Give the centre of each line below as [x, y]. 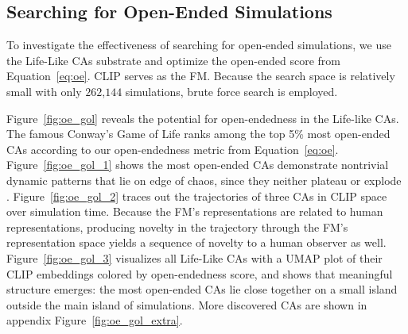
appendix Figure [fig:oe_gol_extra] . [95, 320]
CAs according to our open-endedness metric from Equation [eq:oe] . [173, 149]
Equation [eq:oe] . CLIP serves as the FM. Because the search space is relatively [201, 76]
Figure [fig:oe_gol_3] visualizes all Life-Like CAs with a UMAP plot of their [194, 257]
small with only [44, 91]
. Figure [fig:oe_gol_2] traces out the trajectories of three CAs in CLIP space [197, 196]
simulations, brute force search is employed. [231, 91]
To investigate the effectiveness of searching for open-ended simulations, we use [199, 45]
